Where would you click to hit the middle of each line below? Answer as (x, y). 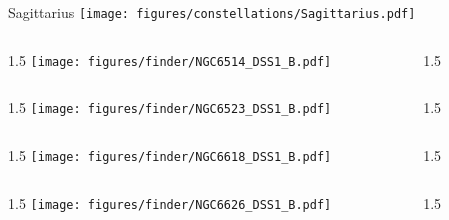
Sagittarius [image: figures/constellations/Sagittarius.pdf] (212, 12)
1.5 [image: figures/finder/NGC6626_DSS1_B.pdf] (170, 202)
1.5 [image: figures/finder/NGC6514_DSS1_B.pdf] (170, 59)
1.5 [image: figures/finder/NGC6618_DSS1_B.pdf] (170, 154)
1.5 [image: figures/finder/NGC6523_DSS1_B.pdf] (170, 107)
